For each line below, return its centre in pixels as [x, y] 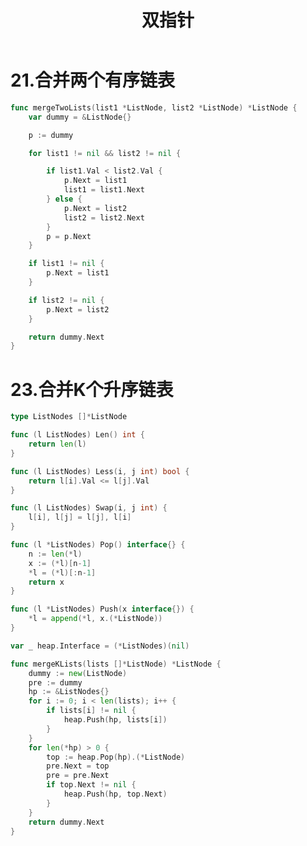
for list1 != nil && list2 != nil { [105, 153]
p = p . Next [69, 236]
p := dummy [51, 135]
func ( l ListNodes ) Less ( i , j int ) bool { [100, 471]
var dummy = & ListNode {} [80, 117]
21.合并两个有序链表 [93, 80]
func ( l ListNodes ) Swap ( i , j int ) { [89, 508]
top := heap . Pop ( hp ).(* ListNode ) [116, 757]
